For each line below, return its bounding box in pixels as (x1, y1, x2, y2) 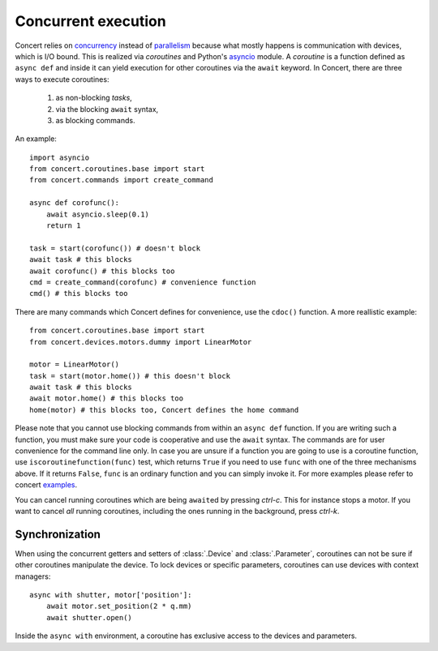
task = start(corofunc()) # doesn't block (29, 243, 201, 253)
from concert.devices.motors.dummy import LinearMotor (29, 337, 252, 346)
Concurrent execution (15, 12, 166, 30)
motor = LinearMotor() (29, 360, 120, 369)
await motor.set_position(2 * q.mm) (45, 602, 192, 611)
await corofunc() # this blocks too (29, 266, 175, 276)
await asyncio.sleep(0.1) (45, 209, 150, 219)
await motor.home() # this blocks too (29, 394, 184, 403)
